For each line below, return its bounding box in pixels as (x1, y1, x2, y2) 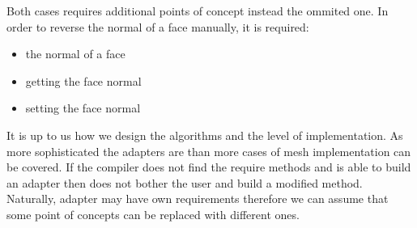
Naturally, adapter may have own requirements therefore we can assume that (6, 190, 389, 207)
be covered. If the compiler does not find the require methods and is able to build (6, 158, 411, 175)
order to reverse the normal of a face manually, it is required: (6, 18, 309, 35)
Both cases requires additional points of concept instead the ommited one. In (6, 2, 389, 19)
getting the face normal (25, 72, 142, 89)
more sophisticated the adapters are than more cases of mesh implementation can (6, 142, 411, 159)
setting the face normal (25, 99, 141, 116)
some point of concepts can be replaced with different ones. (6, 205, 300, 222)
